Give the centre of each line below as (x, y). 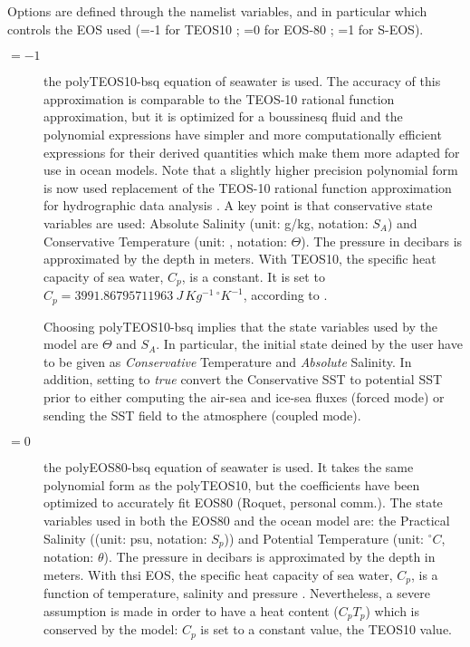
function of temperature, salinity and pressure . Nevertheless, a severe (237, 593)
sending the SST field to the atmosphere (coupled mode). (202, 415)
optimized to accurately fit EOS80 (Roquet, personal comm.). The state (243, 502)
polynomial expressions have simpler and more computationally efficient (243, 134)
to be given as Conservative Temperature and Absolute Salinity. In (228, 361)
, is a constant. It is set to (253, 276)
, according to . (285, 295)
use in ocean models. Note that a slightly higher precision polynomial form (251, 170)
